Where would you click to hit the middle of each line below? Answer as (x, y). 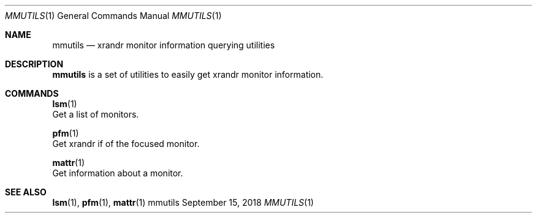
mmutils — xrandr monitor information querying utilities (164, 45)
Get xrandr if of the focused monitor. (126, 144)
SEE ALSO (26, 192)
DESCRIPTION (34, 64)
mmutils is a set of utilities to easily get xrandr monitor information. (188, 74)
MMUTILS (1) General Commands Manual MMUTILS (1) (113, 16)
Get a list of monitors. (96, 114)
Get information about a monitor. (118, 173)
